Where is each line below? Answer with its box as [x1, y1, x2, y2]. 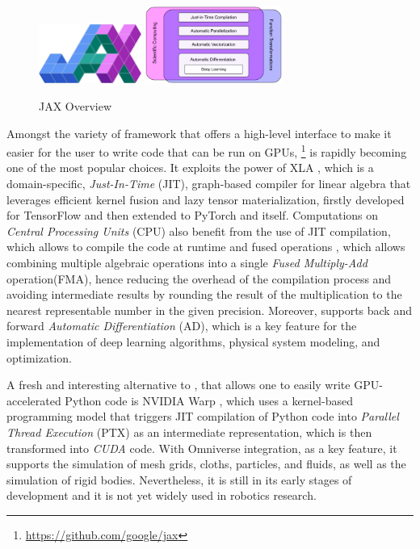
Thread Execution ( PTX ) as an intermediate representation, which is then [6, 423, 372, 440]
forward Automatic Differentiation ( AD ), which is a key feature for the [6, 317, 357, 334]
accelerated [6, 392, 61, 409]
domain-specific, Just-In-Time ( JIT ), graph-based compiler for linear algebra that [6, 175, 411, 192]
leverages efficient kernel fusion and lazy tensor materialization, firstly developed [6, 191, 405, 207]
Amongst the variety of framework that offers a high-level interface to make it [6, 124, 392, 141]
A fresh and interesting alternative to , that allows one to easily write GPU [6, 376, 380, 393]
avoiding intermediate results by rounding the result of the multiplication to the [6, 286, 402, 303]
